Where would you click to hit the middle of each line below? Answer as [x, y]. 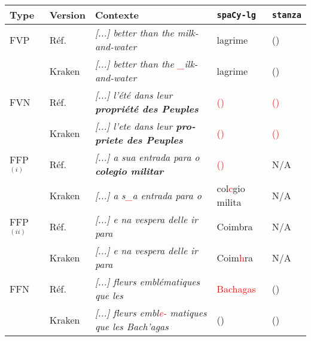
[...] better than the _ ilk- [146, 64]
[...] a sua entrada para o [147, 157]
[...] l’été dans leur [134, 95]
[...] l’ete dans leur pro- [145, 126]
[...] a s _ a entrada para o [148, 195]
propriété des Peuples [147, 109]
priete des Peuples [139, 140]
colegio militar [129, 171]
